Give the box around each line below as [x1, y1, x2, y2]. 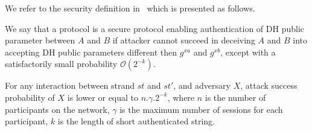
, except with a [220, 45, 276, 58]
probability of [5, 91, 55, 103]
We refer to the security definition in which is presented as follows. [5, 2, 255, 14]
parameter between [5, 34, 75, 46]
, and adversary [173, 79, 231, 92]
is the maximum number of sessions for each [119, 103, 283, 115]
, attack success [240, 79, 298, 92]
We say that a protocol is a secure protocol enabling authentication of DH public [5, 22, 305, 34]
